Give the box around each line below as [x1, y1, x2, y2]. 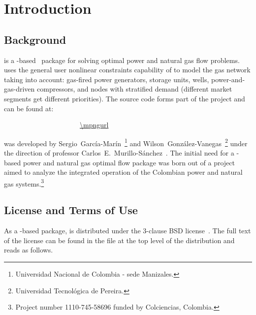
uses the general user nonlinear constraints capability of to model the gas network [4, 64, 251, 75]
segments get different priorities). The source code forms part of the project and [4, 93, 245, 103]
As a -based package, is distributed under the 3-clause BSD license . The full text [4, 225, 251, 236]
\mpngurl [80, 120, 109, 130]
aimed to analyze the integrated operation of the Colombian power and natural [4, 167, 243, 177]
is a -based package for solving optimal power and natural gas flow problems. [4, 55, 240, 65]
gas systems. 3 [4, 177, 44, 189]
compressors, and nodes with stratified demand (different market [37, 84, 232, 94]
